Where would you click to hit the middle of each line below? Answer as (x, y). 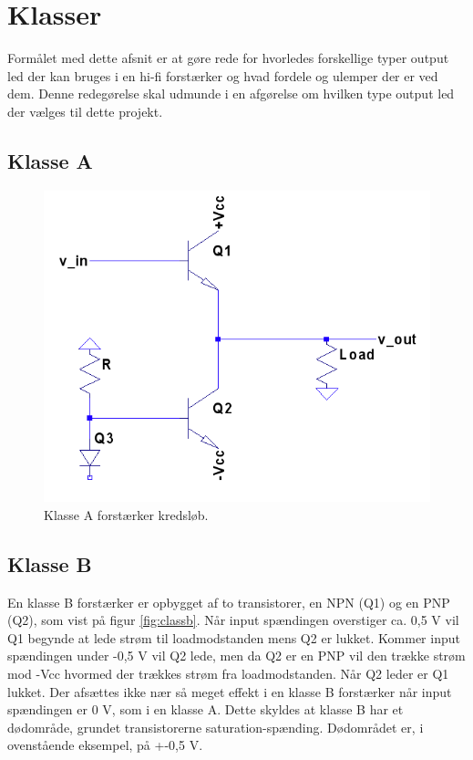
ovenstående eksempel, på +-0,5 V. (105, 745)
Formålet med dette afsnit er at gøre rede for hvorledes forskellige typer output (228, 58)
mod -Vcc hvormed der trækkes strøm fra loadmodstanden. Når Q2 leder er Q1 (228, 673)
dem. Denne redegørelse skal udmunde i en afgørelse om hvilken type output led (231, 94)
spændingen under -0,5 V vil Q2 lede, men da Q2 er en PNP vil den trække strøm (236, 656)
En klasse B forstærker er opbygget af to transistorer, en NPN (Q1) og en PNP (229, 602)
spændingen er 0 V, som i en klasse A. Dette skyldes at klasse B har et (206, 709)
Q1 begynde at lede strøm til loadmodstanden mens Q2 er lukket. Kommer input (234, 637)
